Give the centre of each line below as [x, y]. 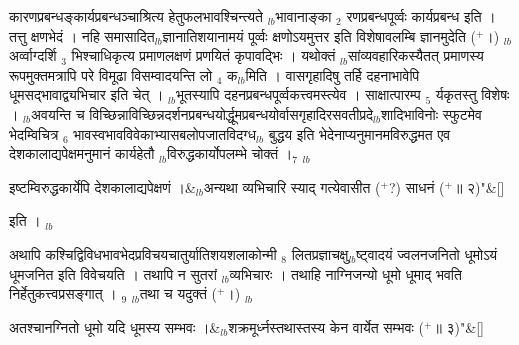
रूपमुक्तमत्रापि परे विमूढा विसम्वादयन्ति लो [111, 74]
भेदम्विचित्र [34, 133]
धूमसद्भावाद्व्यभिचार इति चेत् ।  [89, 94]
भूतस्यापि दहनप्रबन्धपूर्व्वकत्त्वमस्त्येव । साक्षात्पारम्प [298, 94]
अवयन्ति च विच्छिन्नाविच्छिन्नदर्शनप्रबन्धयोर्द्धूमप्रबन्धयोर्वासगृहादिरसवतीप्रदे [202, 113]
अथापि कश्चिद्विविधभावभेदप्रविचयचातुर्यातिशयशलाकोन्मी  [145, 253]
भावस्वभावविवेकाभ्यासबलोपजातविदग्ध [165, 133]
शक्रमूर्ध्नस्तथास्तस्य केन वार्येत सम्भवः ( [326, 326]
